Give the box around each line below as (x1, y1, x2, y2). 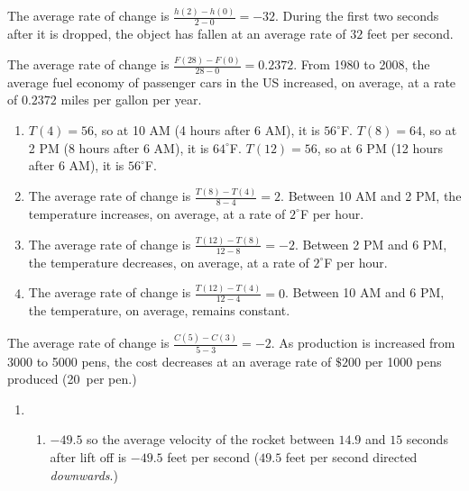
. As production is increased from (271, 333, 455, 352)
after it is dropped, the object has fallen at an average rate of (7, 24, 346, 43)
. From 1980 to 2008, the (293, 55, 430, 74)
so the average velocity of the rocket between (87, 430, 335, 449)
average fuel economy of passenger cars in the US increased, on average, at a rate (7, 72, 456, 91)
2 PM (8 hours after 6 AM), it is (28, 138, 209, 157)
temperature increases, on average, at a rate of (28, 204, 286, 223)
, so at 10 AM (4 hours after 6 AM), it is (94, 121, 320, 140)
